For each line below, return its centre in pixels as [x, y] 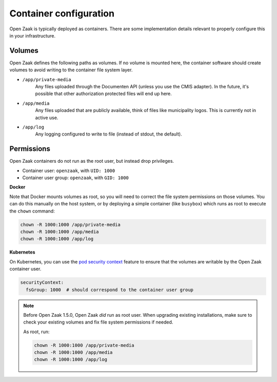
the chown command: [32, 211]
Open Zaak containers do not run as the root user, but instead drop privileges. [92, 161]
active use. [47, 118]
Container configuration [62, 13]
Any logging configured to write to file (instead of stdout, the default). [108, 134]
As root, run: [36, 332]
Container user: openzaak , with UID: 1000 [69, 170]
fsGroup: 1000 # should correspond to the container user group [110, 290]
